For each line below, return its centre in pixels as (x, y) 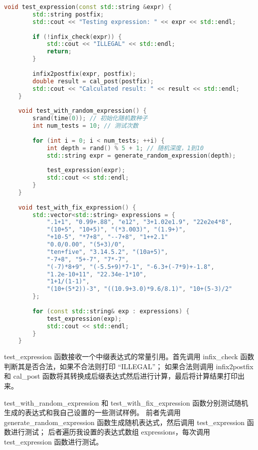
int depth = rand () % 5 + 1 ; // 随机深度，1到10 (125, 148)
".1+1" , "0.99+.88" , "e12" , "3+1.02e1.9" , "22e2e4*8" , (139, 222)
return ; (59, 52)
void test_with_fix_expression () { (77, 207)
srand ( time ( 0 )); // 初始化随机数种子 (90, 118)
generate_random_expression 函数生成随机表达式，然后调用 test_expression (125, 422)
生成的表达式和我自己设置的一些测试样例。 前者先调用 (92, 412)
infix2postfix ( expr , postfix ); (84, 74)
